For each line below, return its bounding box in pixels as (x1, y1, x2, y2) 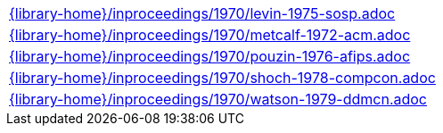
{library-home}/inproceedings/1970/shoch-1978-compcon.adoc (9, 69, 436, 87)
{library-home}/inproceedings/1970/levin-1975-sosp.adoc (9, 4, 396, 22)
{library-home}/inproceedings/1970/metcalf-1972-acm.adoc (9, 26, 411, 44)
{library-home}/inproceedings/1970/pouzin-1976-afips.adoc (9, 47, 411, 65)
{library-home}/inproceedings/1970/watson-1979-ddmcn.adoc (9, 90, 428, 108)
